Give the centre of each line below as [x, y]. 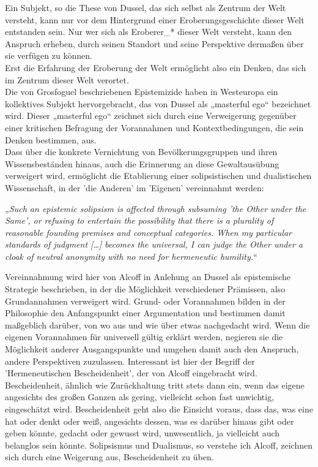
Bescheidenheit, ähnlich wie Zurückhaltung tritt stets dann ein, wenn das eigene [155, 385]
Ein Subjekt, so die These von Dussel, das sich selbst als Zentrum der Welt [146, 7]
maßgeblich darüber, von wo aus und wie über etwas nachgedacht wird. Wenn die [157, 325]
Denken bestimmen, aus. [51, 139]
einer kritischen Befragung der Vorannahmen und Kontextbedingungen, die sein [154, 127]
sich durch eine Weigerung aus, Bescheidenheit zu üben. [109, 457]
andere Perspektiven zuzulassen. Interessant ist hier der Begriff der [130, 361]
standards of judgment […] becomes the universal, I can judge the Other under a [154, 244]
